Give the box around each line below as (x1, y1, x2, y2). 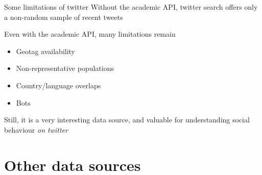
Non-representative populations (16, 63, 114, 73)
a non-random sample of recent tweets (4, 11, 123, 22)
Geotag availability (16, 45, 76, 56)
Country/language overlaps (16, 80, 101, 90)
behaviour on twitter (4, 124, 68, 135)
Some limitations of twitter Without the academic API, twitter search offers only (4, 2, 258, 12)
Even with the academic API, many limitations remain (4, 29, 176, 39)
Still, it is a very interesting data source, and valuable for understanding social (4, 114, 250, 125)
